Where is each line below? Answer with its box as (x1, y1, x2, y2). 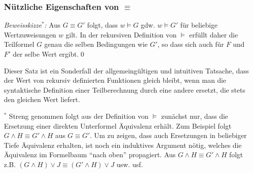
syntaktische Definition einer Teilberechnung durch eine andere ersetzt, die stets (4, 84, 246, 95)
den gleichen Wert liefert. (4, 94, 80, 104)
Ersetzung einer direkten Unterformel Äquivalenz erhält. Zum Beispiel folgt (4, 120, 232, 131)
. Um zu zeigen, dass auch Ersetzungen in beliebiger (90, 130, 247, 140)
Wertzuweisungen (4, 29, 56, 39)
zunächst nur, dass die (161, 110, 228, 121)
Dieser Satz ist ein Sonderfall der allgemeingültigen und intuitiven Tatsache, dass (4, 65, 249, 75)
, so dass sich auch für (157, 39, 224, 49)
